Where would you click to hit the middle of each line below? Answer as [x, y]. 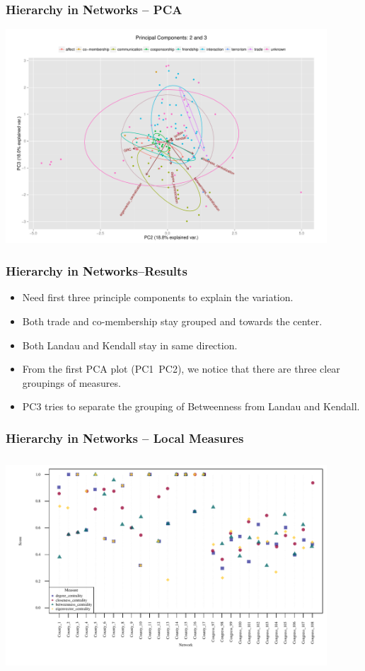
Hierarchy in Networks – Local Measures [125, 438]
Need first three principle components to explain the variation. [158, 297]
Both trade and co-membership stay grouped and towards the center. [172, 321]
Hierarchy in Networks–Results [97, 271]
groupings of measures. [71, 382]
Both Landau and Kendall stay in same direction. [130, 345]
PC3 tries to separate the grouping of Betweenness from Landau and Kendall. [191, 406]
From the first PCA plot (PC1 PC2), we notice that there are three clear [181, 369]
